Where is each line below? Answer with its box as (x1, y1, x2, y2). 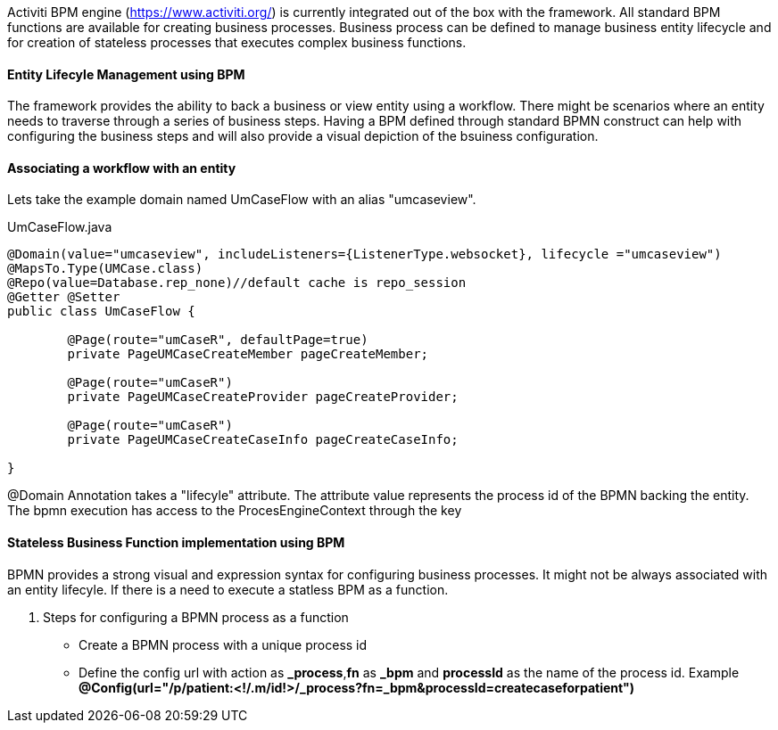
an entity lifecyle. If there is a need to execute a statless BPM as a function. (7, 581, 449, 597)
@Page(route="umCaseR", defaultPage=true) (67, 332, 368, 348)
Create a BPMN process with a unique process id (79, 636, 368, 652)
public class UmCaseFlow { (7, 304, 195, 319)
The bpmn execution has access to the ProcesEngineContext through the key (7, 503, 462, 519)
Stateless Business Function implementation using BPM (7, 535, 345, 551)
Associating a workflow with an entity (7, 160, 236, 176)
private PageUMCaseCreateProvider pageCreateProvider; (67, 390, 459, 405)
